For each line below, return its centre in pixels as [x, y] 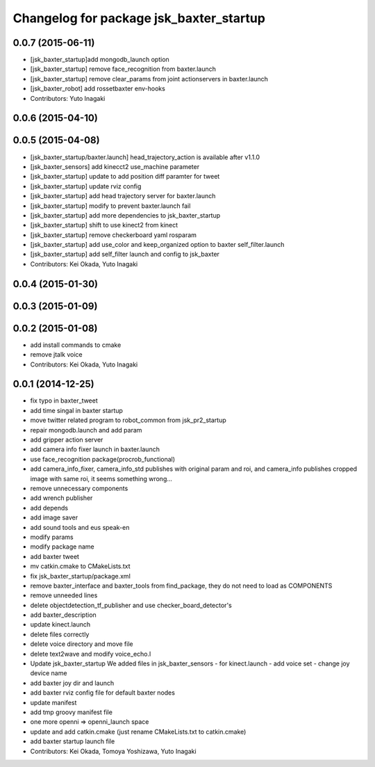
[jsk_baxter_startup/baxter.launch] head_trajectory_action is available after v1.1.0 [145, 157]
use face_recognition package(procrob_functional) [103, 459]
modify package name [62, 547]
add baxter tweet [55, 556]
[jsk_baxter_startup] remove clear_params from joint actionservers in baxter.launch [149, 79]
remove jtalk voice [56, 355]
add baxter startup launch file [73, 741]
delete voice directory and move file [82, 644]
